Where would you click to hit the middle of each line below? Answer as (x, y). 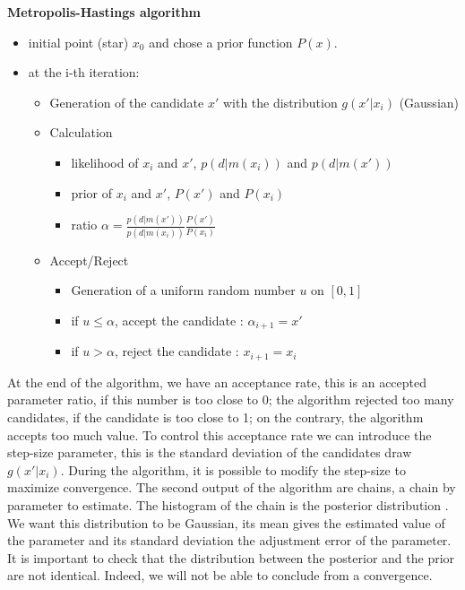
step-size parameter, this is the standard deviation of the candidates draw (210, 452)
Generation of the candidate (127, 102)
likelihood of (105, 162)
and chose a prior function (221, 42)
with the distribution (280, 102)
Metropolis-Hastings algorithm (104, 12)
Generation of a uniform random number (183, 290)
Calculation (81, 132)
